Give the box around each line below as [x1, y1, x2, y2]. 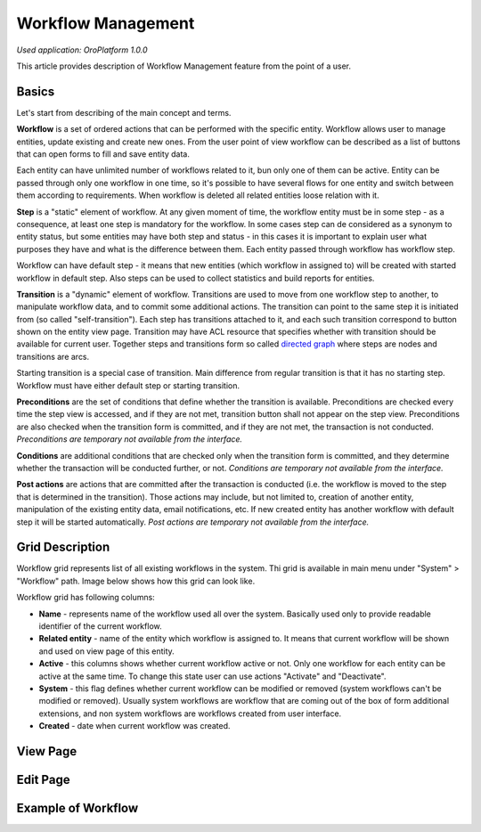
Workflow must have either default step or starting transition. [16, 379, 240, 391]
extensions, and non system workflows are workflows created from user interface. [38, 708, 342, 719]
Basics [16, 84, 55, 99]
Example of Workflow [16, 801, 139, 815]
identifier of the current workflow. [38, 621, 162, 632]
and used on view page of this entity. [38, 646, 175, 657]
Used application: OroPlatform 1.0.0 [16, 45, 148, 55]
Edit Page [16, 771, 70, 787]
